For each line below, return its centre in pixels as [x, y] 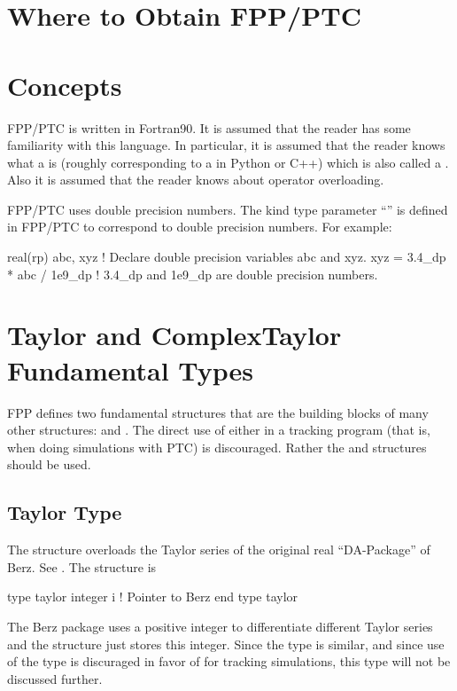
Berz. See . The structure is [82, 566]
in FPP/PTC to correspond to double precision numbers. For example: [200, 227]
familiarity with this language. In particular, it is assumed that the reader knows [226, 145]
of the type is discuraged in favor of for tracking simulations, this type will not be [229, 661]
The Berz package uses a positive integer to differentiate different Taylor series [220, 626]
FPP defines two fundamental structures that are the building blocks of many [218, 412]
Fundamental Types [131, 369]
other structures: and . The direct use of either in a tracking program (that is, [219, 430]
